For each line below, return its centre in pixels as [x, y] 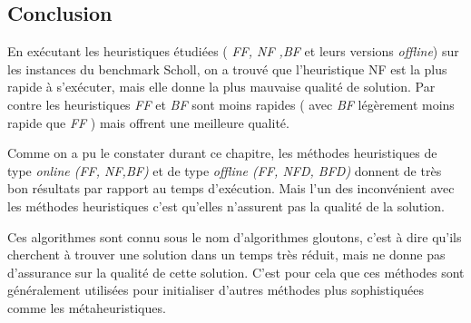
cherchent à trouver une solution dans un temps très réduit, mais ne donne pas [226, 254]
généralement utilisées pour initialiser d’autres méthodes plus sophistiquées [216, 290]
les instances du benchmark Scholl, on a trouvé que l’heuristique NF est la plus [227, 69]
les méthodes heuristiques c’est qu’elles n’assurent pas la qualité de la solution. [226, 206]
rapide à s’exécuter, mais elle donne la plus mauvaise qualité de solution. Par [221, 87]
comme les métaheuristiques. [87, 307]
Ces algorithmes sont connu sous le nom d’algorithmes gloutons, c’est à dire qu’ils [235, 236]
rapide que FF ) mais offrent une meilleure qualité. [148, 122]
